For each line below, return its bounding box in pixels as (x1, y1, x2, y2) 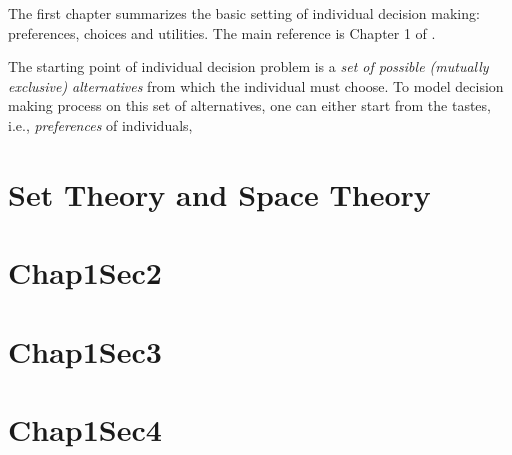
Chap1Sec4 (8, 408, 162, 449)
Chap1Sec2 (8, 252, 162, 293)
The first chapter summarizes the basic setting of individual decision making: (8, 3, 480, 23)
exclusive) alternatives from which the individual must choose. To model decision (8, 75, 504, 96)
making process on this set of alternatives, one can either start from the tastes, (8, 95, 491, 116)
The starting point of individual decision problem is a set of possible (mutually (8, 56, 489, 77)
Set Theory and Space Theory (8, 173, 431, 214)
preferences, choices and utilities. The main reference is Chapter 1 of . (8, 22, 436, 43)
